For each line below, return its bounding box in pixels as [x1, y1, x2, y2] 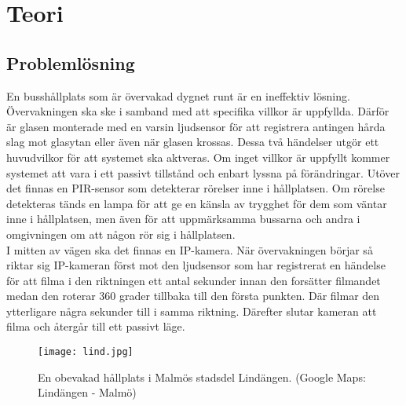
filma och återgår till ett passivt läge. [6, 318, 185, 335]
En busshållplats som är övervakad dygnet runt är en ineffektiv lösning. [6, 87, 350, 104]
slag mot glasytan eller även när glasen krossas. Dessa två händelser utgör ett [6, 134, 379, 150]
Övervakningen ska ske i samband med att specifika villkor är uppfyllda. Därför [6, 103, 390, 119]
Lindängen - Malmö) [38, 384, 137, 401]
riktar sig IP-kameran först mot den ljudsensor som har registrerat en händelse [6, 257, 386, 273]
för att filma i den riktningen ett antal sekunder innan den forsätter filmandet [6, 272, 381, 288]
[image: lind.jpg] [38, 346, 134, 358]
